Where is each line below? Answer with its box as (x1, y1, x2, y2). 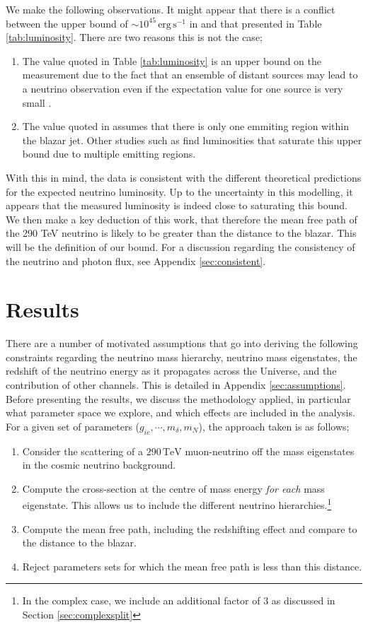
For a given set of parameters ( (6, 418, 140, 433)
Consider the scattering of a (22, 443, 143, 458)
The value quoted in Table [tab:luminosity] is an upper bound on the (22, 53, 322, 68)
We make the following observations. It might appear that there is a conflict (6, 2, 335, 16)
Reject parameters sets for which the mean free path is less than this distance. (22, 558, 362, 573)
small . (22, 95, 52, 110)
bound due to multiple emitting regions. (22, 146, 196, 161)
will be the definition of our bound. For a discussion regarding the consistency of (6, 239, 355, 254)
